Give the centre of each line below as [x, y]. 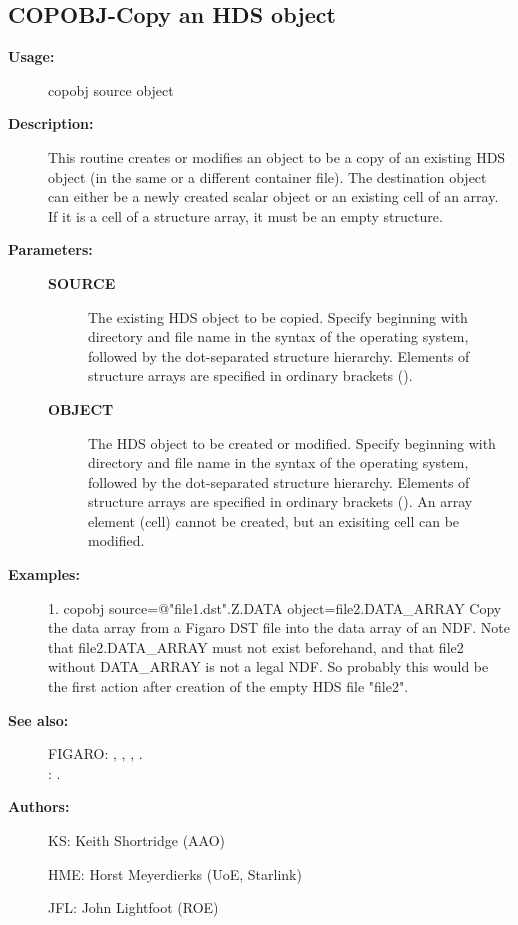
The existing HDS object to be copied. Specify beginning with [278, 316]
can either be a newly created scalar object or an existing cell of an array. [273, 196]
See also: [38, 719]
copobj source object [111, 89]
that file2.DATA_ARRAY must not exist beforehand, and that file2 [256, 646]
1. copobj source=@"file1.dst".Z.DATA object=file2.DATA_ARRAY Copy [275, 607]
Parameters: [50, 249]
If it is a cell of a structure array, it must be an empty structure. [245, 215]
